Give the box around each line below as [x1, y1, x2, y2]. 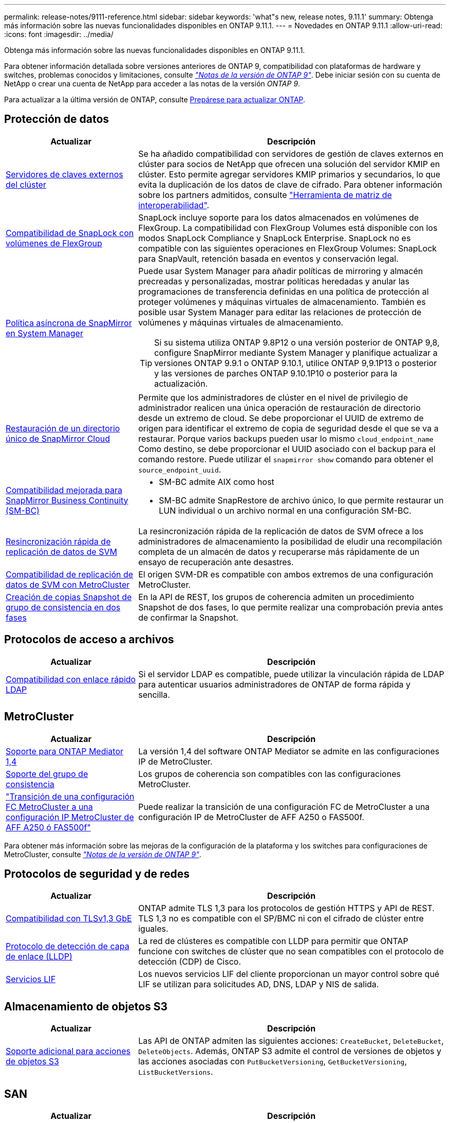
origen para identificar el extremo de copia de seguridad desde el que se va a [138, 423, 439, 433]
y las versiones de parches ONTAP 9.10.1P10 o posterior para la [154, 368, 398, 378]
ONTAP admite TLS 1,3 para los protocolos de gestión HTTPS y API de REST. [138, 903, 435, 914]
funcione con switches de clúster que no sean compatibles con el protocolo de [138, 946, 444, 957]
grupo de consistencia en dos [6, 602, 121, 612]
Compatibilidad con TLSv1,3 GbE [6, 913, 132, 924]
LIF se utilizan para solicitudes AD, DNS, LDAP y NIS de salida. [138, 979, 379, 990]
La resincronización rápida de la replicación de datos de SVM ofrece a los [138, 526, 424, 536]
